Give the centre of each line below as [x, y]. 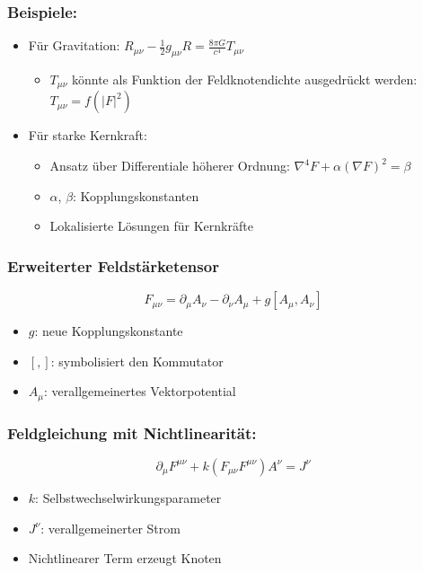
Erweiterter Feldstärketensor [113, 265]
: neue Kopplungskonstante [109, 331]
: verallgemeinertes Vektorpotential [140, 391]
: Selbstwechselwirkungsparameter [128, 497]
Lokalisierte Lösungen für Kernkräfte [151, 226]
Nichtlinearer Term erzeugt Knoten [125, 558]
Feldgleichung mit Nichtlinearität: [132, 432]
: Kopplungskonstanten [136, 195]
